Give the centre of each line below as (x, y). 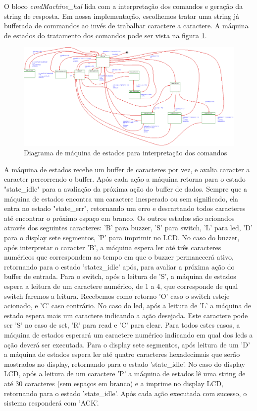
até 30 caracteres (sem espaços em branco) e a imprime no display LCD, (114, 383)
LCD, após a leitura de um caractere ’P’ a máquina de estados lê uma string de (125, 374)
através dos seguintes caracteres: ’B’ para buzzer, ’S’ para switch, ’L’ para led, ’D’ (128, 228)
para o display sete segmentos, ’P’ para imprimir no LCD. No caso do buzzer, (122, 238)
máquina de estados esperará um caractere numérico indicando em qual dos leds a (128, 334)
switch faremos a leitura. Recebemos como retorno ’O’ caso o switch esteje (117, 296)
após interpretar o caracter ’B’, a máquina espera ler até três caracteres (113, 247)
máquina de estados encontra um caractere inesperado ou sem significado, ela (121, 198)
